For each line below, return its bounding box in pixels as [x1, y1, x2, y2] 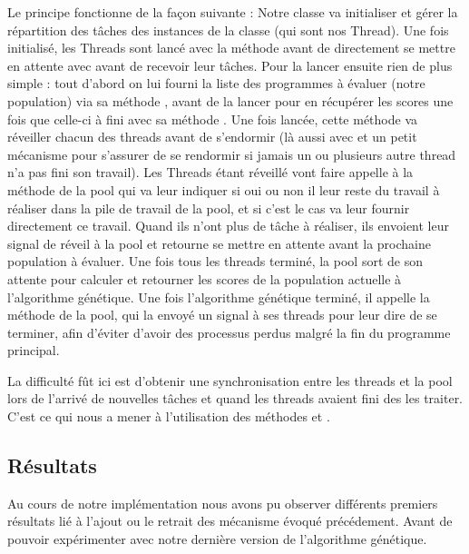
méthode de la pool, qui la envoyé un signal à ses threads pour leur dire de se [7, 305, 437, 324]
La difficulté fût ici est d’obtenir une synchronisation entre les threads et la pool [7, 371, 453, 390]
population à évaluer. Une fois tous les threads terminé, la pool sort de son [7, 252, 423, 271]
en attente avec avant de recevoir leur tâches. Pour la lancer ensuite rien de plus [7, 55, 453, 74]
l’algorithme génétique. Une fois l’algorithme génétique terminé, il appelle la [7, 287, 430, 306]
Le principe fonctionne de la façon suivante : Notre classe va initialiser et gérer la [7, 3, 458, 21]
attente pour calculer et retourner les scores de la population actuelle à [7, 269, 402, 288]
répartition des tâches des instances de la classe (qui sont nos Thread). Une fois [7, 20, 449, 39]
